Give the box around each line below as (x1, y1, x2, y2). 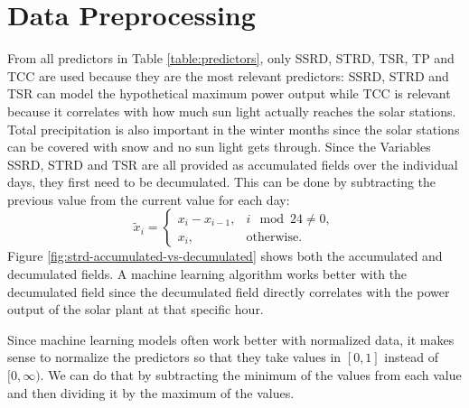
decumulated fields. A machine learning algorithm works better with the (7, 264, 408, 283)
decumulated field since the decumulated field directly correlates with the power (7, 282, 450, 301)
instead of (384, 348, 438, 366)
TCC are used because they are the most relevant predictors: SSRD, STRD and (7, 66, 449, 85)
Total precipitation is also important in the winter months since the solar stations (7, 119, 460, 138)
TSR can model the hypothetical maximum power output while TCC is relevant (7, 84, 451, 103)
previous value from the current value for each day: (7, 190, 290, 209)
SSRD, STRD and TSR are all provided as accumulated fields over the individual (7, 154, 458, 173)
